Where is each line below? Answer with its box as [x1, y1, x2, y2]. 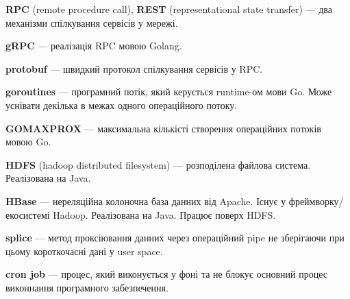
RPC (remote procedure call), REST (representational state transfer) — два [5, 2, 332, 16]
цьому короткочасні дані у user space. [5, 243, 163, 258]
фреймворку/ [288, 193, 344, 208]
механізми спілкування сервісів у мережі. [5, 15, 178, 29]
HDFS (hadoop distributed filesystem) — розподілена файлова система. [5, 157, 311, 171]
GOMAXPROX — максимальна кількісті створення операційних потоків [5, 121, 321, 135]
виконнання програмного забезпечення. [5, 280, 168, 294]
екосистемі [5, 207, 50, 222]
